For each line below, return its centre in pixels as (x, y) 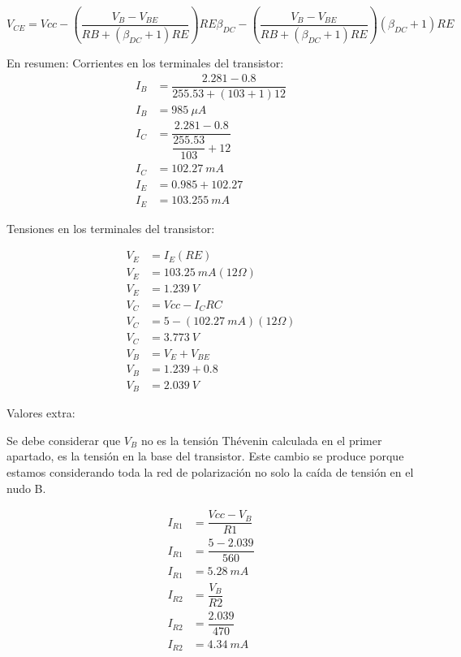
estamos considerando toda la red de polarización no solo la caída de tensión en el (210, 471)
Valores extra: (41, 413)
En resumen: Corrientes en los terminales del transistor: (145, 62)
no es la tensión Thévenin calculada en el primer (261, 440)
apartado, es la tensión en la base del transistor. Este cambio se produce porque (205, 456)
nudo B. (26, 488)
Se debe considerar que (64, 440)
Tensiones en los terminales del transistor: (111, 228)
